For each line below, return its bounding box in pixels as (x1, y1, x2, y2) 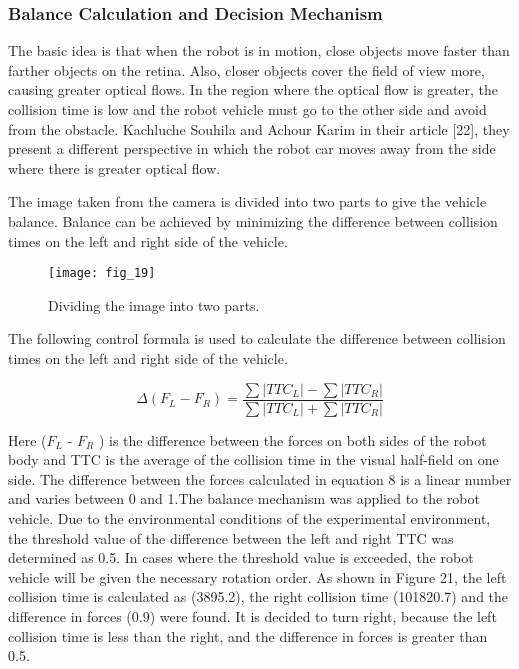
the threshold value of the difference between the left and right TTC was (8, 527, 454, 548)
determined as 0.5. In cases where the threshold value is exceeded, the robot (8, 547, 474, 568)
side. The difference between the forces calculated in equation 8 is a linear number (8, 468, 512, 489)
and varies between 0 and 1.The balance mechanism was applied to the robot (8, 488, 480, 509)
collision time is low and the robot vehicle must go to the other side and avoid (8, 99, 487, 119)
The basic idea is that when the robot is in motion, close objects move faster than (8, 40, 510, 61)
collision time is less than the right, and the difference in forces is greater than (8, 625, 488, 646)
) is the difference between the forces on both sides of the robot (98, 429, 487, 450)
